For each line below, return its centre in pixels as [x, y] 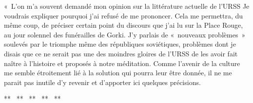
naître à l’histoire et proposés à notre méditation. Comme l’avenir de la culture [122, 63]
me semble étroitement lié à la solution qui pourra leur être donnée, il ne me [118, 73]
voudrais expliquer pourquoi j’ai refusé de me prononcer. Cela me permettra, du [124, 15]
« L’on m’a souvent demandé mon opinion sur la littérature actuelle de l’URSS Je [127, 6]
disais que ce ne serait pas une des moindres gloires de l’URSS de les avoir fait [121, 53]
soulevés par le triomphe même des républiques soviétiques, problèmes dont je [120, 44]
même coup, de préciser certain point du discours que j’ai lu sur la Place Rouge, [124, 25]
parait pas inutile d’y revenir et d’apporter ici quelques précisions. [102, 82]
